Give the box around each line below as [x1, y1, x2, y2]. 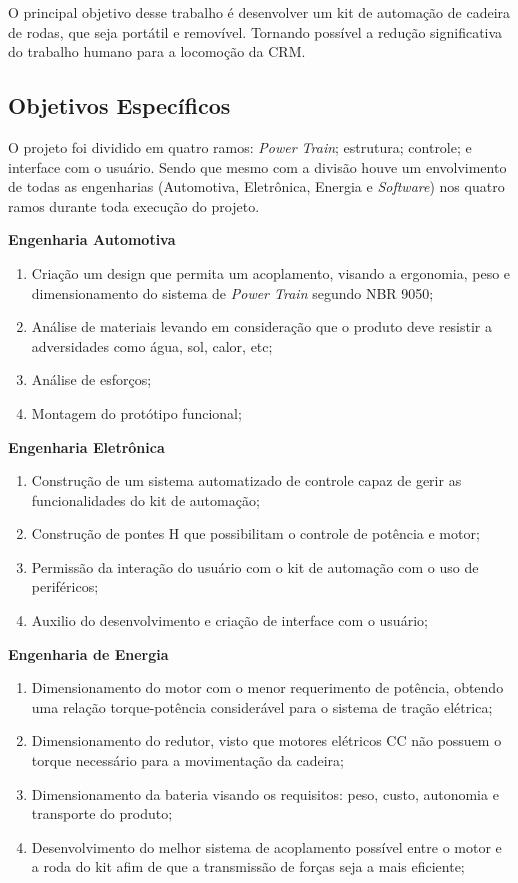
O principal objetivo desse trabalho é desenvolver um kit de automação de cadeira [8, 2, 511, 22]
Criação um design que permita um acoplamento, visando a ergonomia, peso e [31, 262, 511, 283]
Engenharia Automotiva [8, 229, 176, 250]
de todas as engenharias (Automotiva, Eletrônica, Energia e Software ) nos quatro [8, 176, 505, 197]
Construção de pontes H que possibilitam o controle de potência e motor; [31, 523, 480, 544]
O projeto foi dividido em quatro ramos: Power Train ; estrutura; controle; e [8, 136, 472, 157]
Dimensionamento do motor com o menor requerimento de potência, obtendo [31, 677, 504, 698]
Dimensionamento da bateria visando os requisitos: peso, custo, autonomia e [31, 783, 499, 804]
